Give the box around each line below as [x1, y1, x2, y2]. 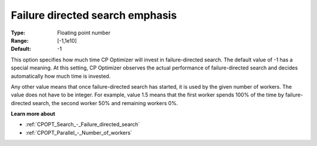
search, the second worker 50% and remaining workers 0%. [32, 99, 178, 106]
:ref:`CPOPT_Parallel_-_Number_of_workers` [25, 129, 132, 136]
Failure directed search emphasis [11, 9, 177, 22]
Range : [11, 37, 29, 44]
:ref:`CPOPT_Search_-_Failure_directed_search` [25, 121, 140, 128]
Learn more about [11, 110, 56, 117]
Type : [11, 29, 26, 36]
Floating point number [57, 29, 111, 36]
